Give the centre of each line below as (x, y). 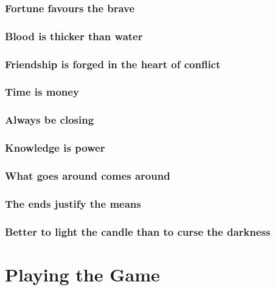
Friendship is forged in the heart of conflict (113, 64)
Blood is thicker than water (74, 36)
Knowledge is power (55, 148)
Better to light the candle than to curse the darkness (138, 231)
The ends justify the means (73, 203)
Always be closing (50, 120)
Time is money (42, 92)
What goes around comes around (88, 175)
